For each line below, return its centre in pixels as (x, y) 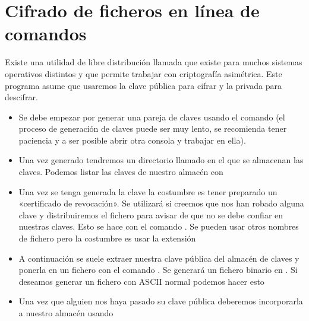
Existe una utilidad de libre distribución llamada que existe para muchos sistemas (154, 62)
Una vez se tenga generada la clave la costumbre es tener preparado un (148, 191)
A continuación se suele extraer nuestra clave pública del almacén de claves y (159, 258)
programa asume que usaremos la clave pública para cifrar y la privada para (144, 85)
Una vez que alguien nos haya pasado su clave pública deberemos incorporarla (161, 301)
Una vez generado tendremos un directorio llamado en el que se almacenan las (161, 160)
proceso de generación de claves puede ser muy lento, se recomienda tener (153, 128)
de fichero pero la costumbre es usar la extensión (107, 238)
